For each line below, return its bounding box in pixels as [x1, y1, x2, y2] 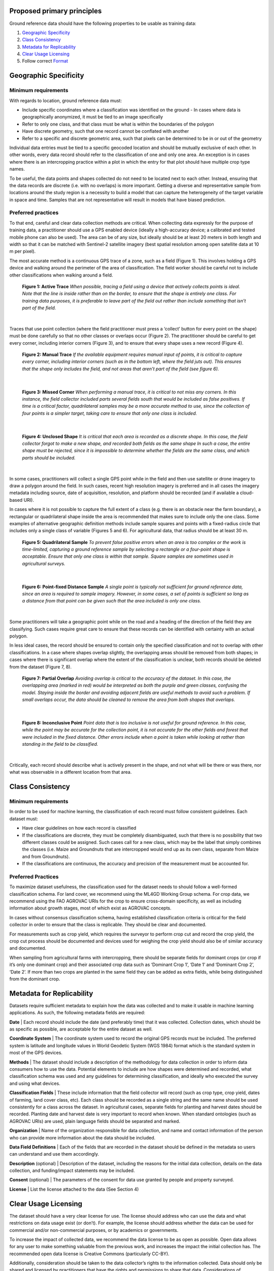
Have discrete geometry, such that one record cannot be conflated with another [22, 128, 189, 134]
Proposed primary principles [9, 7, 102, 15]
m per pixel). [9, 248, 36, 254]
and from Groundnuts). [22, 853, 70, 859]
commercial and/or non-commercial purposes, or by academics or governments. [9, 1227, 179, 1233]
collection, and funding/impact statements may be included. [9, 1167, 135, 1174]
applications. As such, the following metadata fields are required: [9, 1010, 146, 1016]
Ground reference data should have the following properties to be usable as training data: [9, 20, 196, 26]
